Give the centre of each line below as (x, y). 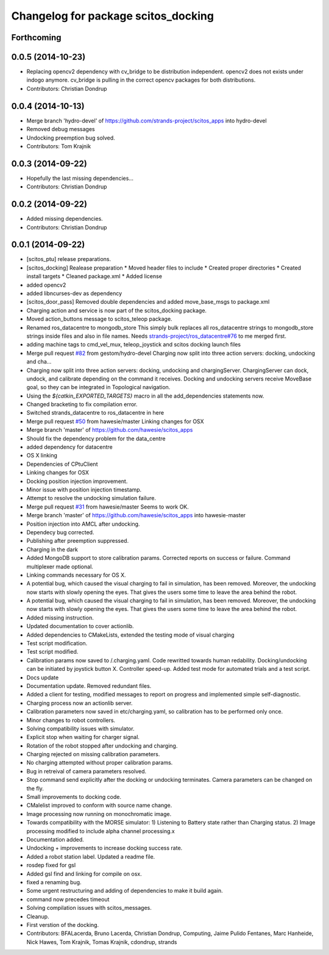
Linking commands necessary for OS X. (76, 575)
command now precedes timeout (68, 899)
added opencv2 (46, 285)
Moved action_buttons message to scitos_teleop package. (100, 319)
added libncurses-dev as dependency (74, 293)
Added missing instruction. (60, 617)
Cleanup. (38, 916)
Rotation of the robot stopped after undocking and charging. (102, 746)
